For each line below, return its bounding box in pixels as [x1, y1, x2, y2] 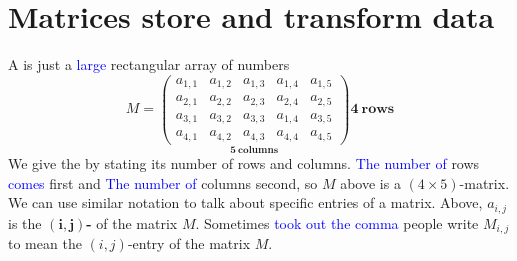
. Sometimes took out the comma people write [195, 212, 479, 233]
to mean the [8, 233, 82, 254]
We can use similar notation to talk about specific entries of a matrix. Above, [8, 192, 483, 213]
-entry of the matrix [127, 233, 251, 254]
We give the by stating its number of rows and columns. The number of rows [8, 152, 480, 173]
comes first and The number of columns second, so [8, 172, 318, 193]
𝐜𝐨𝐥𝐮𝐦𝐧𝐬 [238, 145, 279, 156]
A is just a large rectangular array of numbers [8, 54, 290, 75]
